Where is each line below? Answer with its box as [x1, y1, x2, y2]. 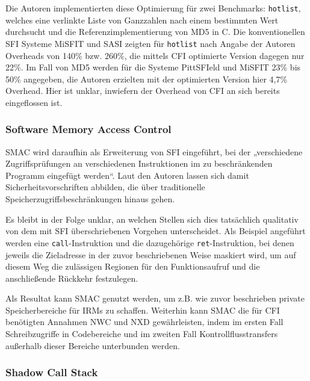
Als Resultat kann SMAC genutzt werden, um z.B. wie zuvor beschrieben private [5, 292, 305, 305]
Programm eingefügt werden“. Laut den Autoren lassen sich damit [5, 169, 249, 181]
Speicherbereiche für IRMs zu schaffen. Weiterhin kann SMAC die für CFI [5, 303, 280, 316]
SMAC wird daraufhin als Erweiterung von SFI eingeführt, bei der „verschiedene [5, 145, 303, 158]
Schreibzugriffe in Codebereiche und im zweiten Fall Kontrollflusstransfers [5, 327, 278, 340]
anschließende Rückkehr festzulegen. [5, 271, 138, 284]
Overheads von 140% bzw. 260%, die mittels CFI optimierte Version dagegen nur [5, 49, 305, 61]
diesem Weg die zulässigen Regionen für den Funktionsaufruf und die [5, 260, 260, 273]
